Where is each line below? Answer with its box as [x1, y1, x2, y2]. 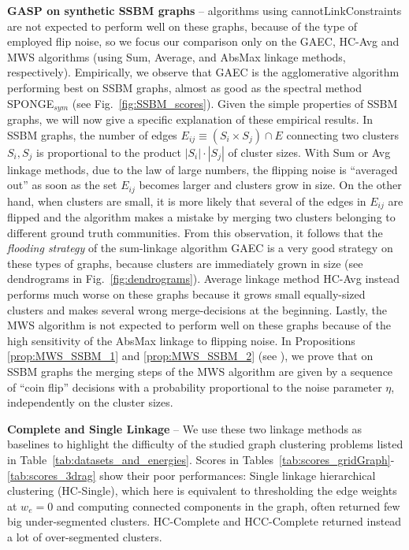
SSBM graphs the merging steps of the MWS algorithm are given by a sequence [7, 363, 393, 380]
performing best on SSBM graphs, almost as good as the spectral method [7, 79, 362, 95]
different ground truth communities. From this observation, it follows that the [7, 224, 383, 240]
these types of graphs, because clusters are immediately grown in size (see [7, 255, 363, 271]
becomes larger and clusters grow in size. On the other [139, 177, 402, 193]
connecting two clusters [286, 126, 400, 143]
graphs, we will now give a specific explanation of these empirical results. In [7, 111, 374, 128]
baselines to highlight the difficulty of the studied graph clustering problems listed [7, 436, 403, 452]
